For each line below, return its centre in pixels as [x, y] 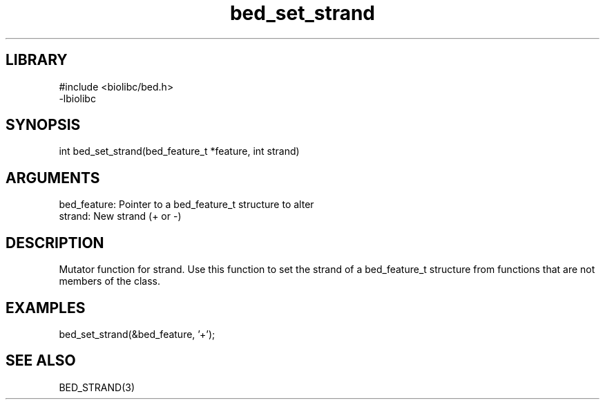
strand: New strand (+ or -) [120, 216]
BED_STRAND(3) [97, 387]
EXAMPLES [46, 308]
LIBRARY [37, 60]
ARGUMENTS [53, 178]
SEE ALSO [41, 361]
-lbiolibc [77, 98]
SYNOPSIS [43, 125]
